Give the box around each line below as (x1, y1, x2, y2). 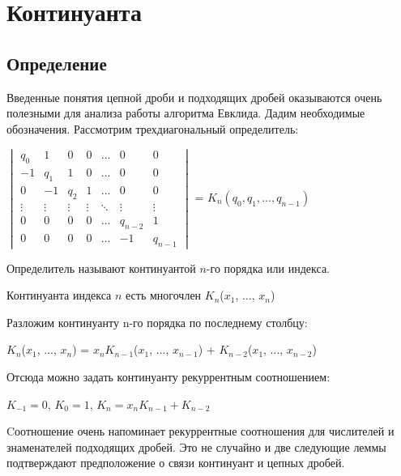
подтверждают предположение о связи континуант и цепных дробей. (6, 454, 345, 471)
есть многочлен (126, 287, 202, 304)
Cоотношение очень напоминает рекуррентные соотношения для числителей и (6, 423, 395, 440)
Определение (6, 50, 107, 75)
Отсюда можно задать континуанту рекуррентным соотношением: (6, 368, 331, 385)
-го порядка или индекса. (206, 259, 330, 276)
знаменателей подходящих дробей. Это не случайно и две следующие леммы (6, 438, 386, 455)
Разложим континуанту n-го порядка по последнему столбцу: (6, 313, 308, 330)
